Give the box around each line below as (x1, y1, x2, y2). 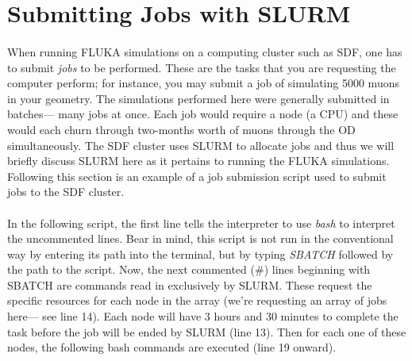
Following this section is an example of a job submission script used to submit (7, 167, 387, 184)
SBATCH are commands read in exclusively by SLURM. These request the (7, 276, 372, 293)
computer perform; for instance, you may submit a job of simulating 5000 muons (7, 75, 399, 91)
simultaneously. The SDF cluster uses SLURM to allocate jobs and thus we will (7, 136, 395, 153)
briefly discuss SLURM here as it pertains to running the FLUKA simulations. (7, 152, 390, 169)
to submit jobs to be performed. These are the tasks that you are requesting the (7, 59, 396, 75)
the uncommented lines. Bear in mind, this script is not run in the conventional (7, 230, 394, 247)
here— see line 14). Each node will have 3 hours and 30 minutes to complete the (7, 308, 399, 325)
